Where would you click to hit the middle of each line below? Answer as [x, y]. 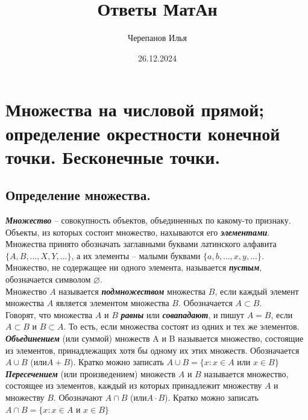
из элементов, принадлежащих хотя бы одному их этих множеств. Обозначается [152, 350]
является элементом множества [112, 303]
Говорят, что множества [49, 314]
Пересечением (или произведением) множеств [91, 373]
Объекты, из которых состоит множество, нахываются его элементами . [138, 232]
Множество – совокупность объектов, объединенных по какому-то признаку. [148, 220]
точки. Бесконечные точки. [113, 156]
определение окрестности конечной [143, 133]
